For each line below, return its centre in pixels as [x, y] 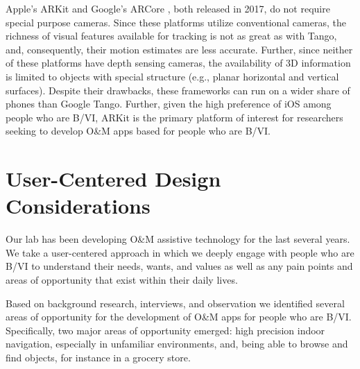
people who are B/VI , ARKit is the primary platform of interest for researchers [174, 117]
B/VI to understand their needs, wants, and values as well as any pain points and [179, 266]
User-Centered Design [113, 179]
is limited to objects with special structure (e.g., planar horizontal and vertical [172, 76]
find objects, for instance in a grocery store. [98, 357]
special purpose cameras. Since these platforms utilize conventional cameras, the [176, 22]
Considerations [78, 206]
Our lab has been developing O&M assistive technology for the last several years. [178, 239]
